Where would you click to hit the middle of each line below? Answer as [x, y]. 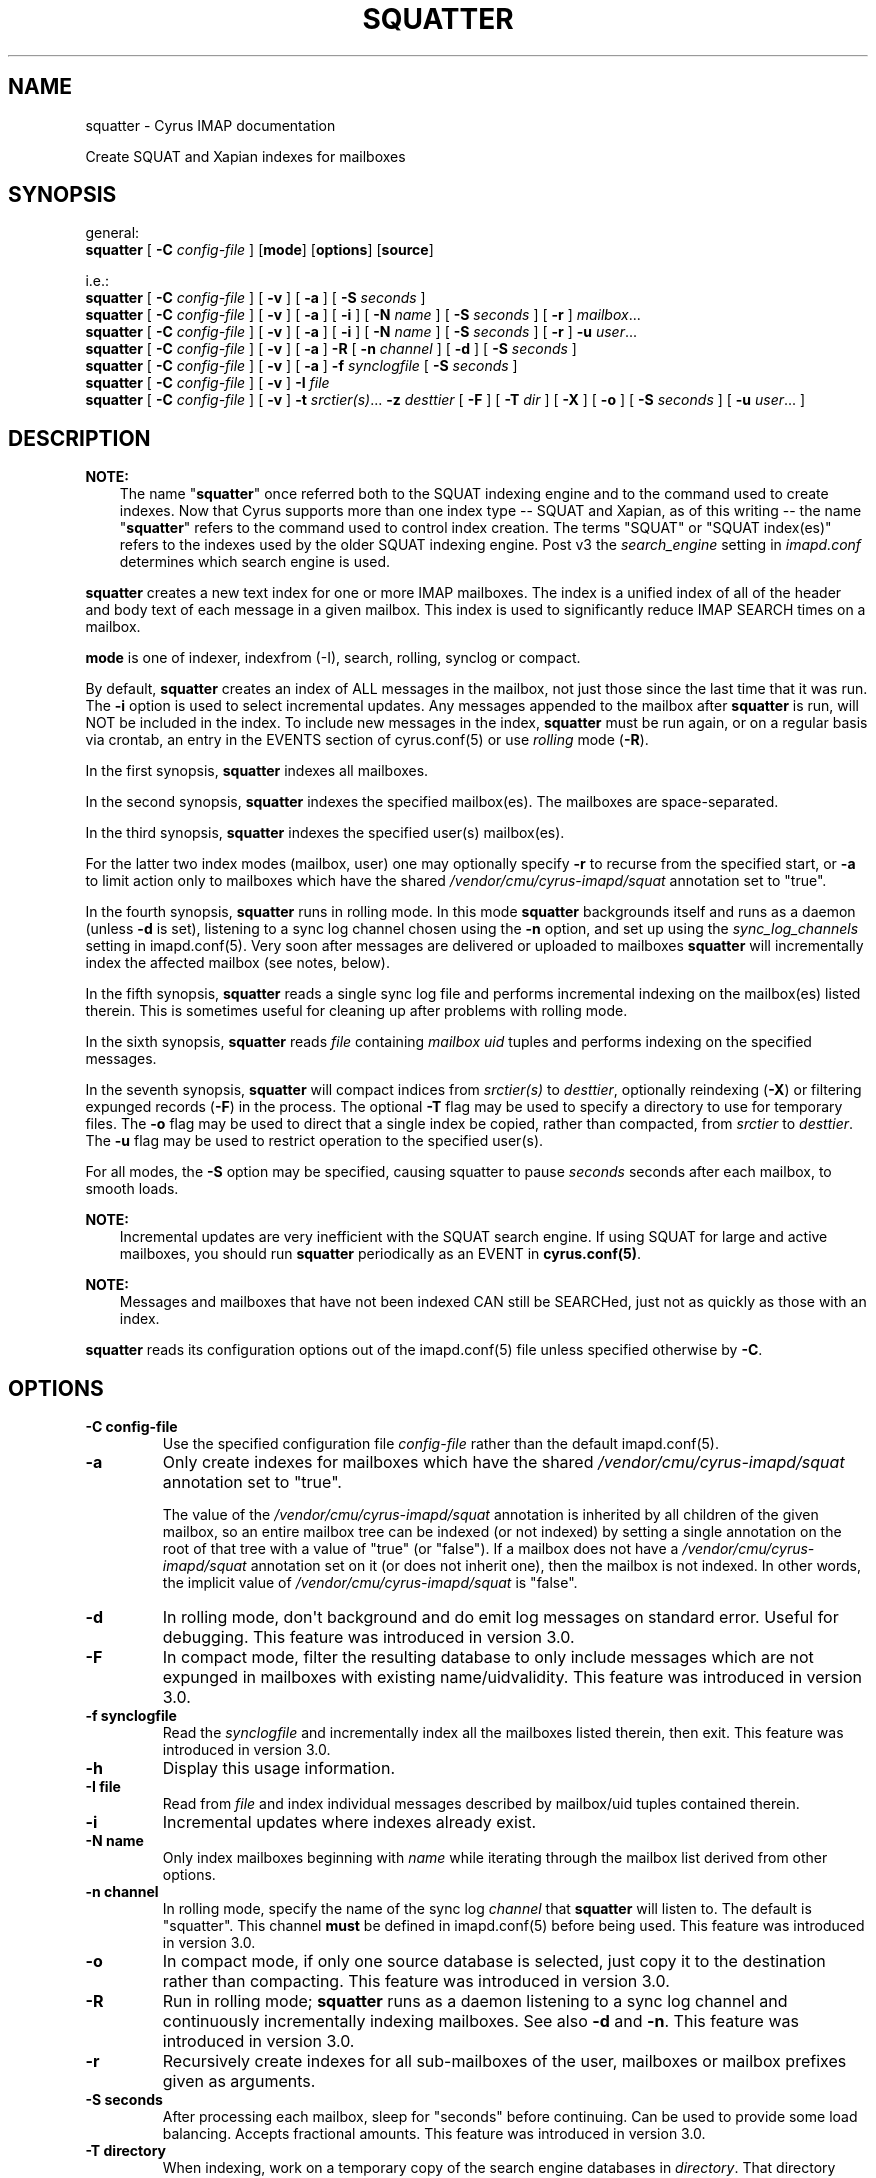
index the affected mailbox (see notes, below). [237, 963]
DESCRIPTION [79, 438]
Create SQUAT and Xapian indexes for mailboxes [245, 156]
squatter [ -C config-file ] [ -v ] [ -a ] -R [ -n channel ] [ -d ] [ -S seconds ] [331, 349]
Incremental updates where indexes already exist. [349, 1822]
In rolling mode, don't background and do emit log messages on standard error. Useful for [500, 1617]
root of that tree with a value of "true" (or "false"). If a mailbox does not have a [420, 1549]
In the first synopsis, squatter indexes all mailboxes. [257, 771]
